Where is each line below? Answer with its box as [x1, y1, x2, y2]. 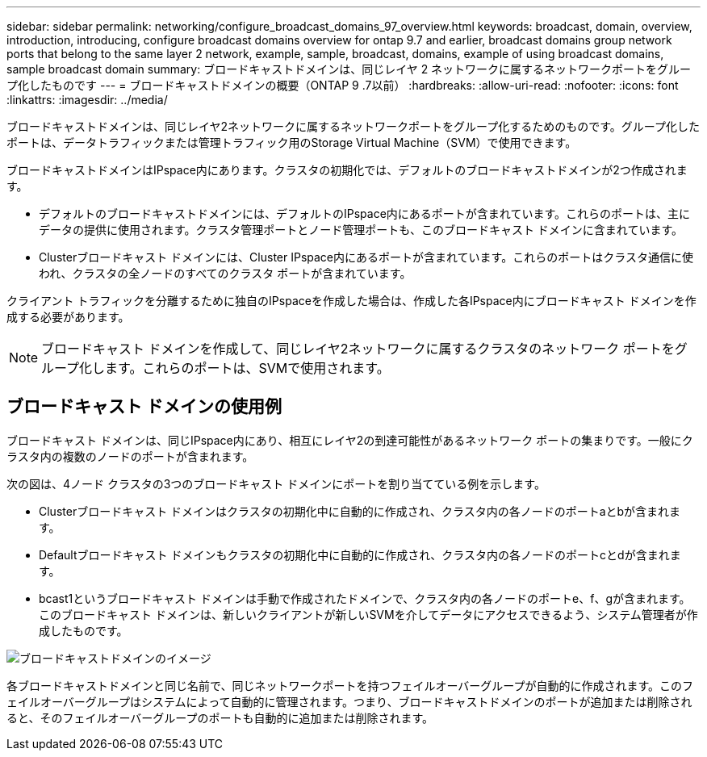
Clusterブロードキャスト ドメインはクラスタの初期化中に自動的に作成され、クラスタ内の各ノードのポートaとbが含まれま [39, 504, 681, 518]
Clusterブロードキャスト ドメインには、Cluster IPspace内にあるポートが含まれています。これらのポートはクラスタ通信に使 [39, 250, 693, 264]
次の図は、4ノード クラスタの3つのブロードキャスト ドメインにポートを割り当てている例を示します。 [6, 476, 546, 491]
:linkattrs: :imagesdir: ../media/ [6, 93, 168, 107]
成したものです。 [39, 623, 128, 638]
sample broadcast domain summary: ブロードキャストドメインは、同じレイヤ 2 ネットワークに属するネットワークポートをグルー [6, 62, 692, 76]
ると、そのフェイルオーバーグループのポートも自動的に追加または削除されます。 [6, 710, 434, 725]
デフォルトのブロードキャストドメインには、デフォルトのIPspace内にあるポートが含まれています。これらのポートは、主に [39, 207, 690, 220]
